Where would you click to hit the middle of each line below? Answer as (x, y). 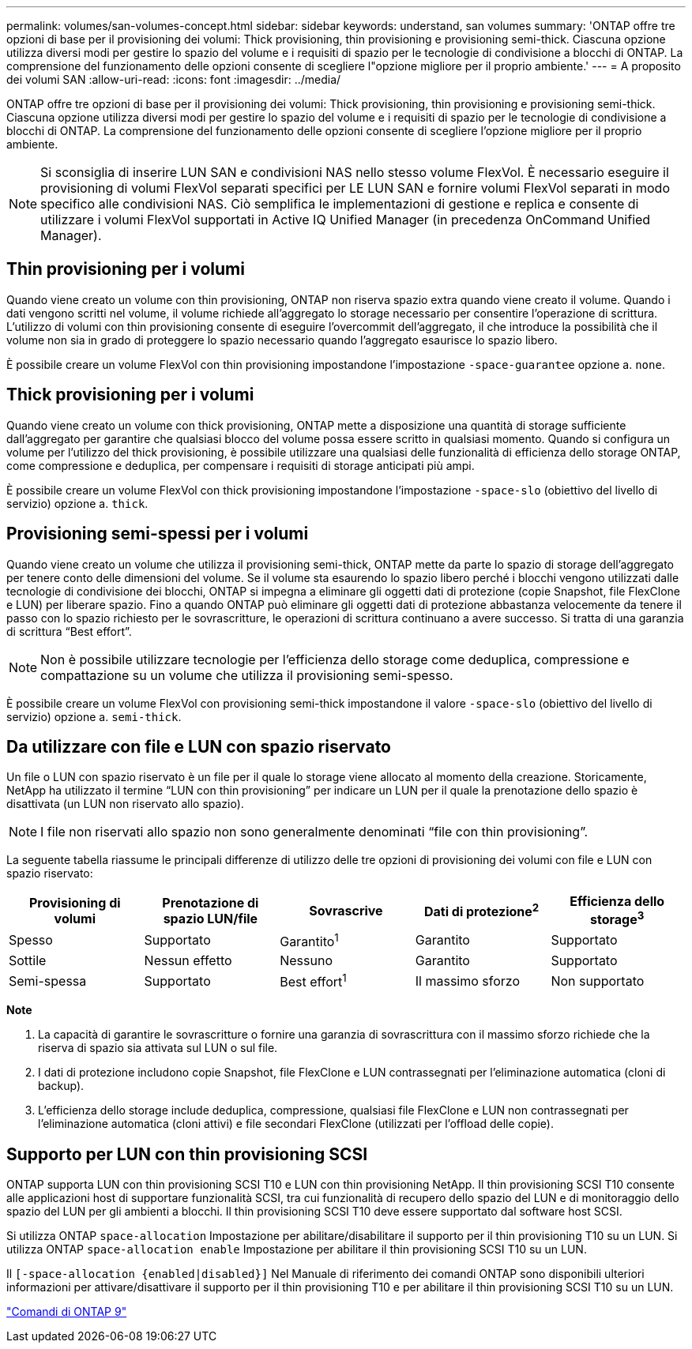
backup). (61, 1086)
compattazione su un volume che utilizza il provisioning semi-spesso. (247, 675)
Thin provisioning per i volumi (126, 269)
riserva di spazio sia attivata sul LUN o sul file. (158, 1048)
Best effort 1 (313, 981)
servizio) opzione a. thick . (77, 503)
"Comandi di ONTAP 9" (67, 1312)
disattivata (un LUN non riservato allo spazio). (125, 804)
